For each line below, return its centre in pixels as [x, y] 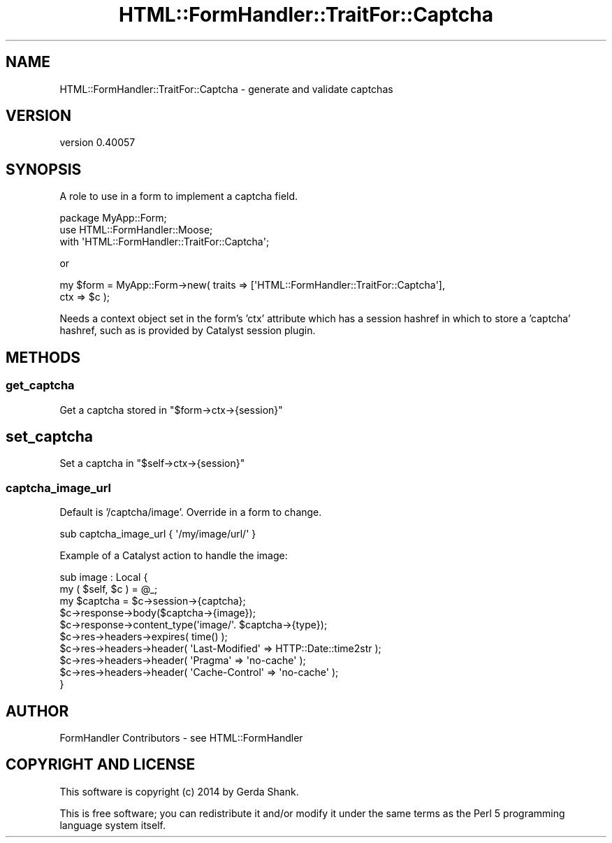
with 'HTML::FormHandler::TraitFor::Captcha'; [165, 242]
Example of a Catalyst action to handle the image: [174, 556]
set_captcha [50, 436]
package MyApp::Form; [113, 218]
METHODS [43, 357]
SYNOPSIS [44, 169]
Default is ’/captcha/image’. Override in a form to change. [191, 512]
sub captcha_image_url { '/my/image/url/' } [158, 534]
